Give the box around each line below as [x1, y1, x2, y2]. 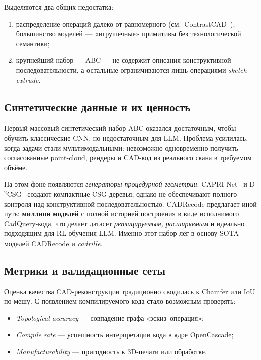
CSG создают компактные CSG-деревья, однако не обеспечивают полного [7, 188, 237, 199]
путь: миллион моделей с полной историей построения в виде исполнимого [4, 208, 239, 219]
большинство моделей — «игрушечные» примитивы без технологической [16, 28, 241, 39]
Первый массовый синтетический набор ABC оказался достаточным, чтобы [4, 123, 236, 133]
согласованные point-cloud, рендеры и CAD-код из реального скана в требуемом [4, 152, 252, 163]
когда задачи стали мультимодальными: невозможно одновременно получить [4, 142, 238, 153]
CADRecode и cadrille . [31, 237, 103, 248]
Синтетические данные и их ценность [4, 99, 191, 114]
